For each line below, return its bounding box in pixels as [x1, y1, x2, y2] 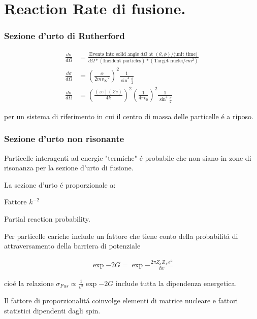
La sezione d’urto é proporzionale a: [4, 179, 116, 190]
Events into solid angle [89, 51, 139, 57]
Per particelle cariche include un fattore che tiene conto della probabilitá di [4, 230, 238, 241]
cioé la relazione [4, 277, 54, 288]
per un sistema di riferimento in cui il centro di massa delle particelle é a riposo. [4, 111, 253, 121]
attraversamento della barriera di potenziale [4, 240, 141, 251]
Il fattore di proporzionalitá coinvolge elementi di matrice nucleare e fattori [4, 295, 238, 306]
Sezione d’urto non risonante [4, 132, 124, 145]
